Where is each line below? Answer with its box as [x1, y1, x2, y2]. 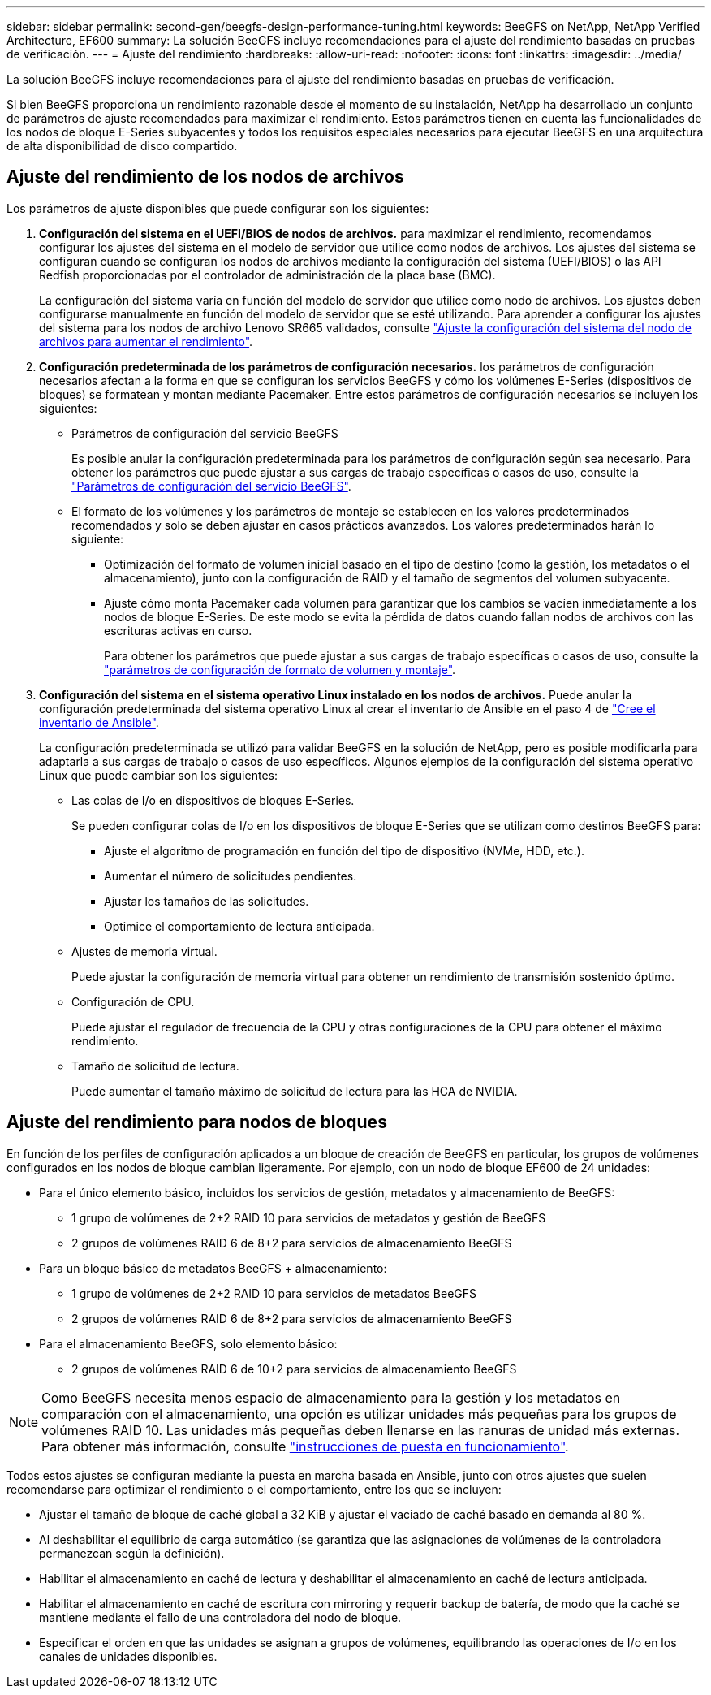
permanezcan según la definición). [39, 1546, 225, 1560]
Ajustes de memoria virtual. [71, 944, 218, 958]
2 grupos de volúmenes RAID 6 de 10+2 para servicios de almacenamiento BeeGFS [71, 1361, 517, 1376]
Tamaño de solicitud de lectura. [71, 1058, 239, 1073]
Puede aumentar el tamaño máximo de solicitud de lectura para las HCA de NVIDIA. [71, 1083, 518, 1098]
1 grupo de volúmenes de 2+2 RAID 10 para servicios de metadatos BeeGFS [71, 1286, 477, 1300]
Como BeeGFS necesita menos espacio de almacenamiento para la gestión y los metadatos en [41, 1389, 621, 1406]
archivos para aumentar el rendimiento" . [39, 334, 253, 348]
